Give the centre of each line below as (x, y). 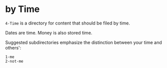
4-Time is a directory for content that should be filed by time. (68, 23)
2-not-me (14, 61)
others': (13, 47)
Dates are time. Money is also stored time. (49, 32)
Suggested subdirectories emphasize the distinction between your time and (84, 42)
